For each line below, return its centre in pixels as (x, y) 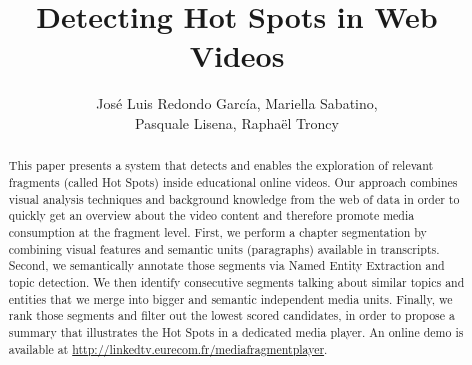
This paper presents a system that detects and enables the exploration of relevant (221, 165)
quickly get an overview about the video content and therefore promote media (211, 215)
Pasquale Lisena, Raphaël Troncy (237, 122)
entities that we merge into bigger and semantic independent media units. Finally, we (230, 298)
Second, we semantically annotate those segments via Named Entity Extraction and (226, 265)
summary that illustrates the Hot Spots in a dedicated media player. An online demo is (236, 331)
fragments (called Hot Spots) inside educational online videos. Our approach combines (233, 181)
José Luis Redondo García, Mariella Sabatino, (237, 103)
